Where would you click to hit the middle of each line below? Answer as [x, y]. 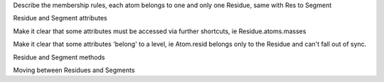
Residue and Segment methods [59, 57]
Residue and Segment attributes [60, 18]
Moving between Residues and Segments [74, 70]
